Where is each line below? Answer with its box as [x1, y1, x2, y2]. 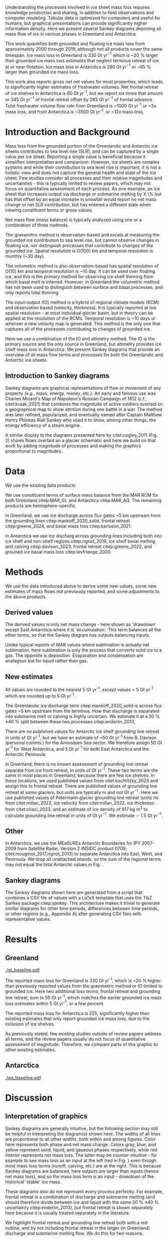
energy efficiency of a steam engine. [5, 422, 81, 428]
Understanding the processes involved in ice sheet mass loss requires [5, 5, 150, 10]
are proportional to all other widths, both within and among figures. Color [5, 1136, 156, 1142]
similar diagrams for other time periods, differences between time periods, [5, 906, 159, 912]
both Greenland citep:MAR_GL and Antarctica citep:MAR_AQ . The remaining [5, 497, 162, 503]
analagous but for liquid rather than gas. [5, 658, 88, 664]
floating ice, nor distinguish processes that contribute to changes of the [5, 242, 153, 248]
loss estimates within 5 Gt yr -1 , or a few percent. [5, 999, 105, 1006]
